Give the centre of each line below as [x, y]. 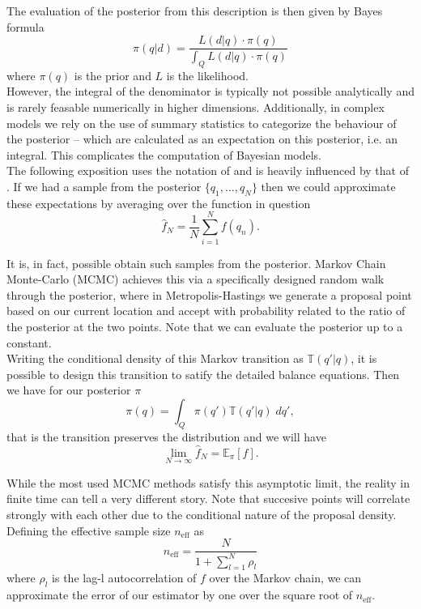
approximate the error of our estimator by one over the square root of [180, 595]
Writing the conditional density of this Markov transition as [155, 358]
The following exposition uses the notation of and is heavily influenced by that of [208, 170]
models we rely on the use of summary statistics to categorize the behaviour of [202, 123]
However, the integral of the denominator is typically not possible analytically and [210, 91]
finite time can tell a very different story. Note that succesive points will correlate [208, 498]
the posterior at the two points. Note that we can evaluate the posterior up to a [205, 326]
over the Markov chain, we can [285, 578]
